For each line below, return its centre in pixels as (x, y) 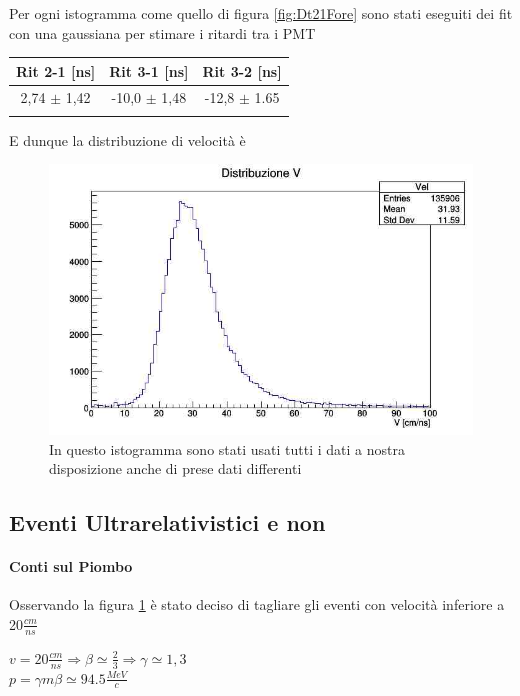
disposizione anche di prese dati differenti (175, 468)
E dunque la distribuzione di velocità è (127, 139)
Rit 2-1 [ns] (56, 70)
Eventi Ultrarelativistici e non (167, 522)
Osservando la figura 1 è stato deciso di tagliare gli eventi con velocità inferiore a (257, 604)
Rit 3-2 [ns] (242, 70)
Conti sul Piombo (71, 566)
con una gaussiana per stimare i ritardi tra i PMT (162, 32)
